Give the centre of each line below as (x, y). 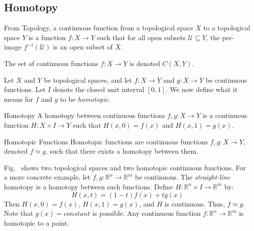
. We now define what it (202, 89)
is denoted (145, 63)
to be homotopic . (85, 99)
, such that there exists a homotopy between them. (122, 151)
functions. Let (25, 89)
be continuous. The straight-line (183, 177)
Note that (19, 213)
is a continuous (225, 115)
